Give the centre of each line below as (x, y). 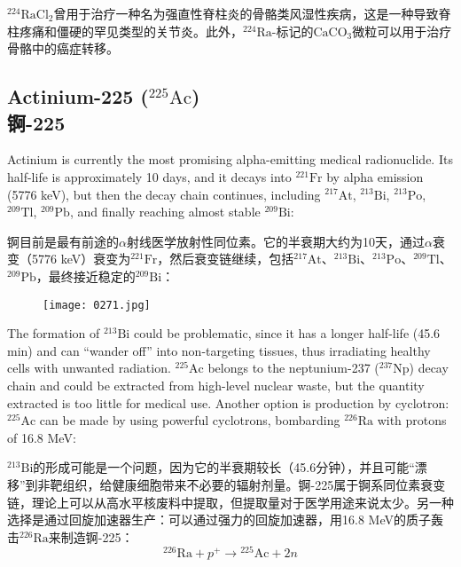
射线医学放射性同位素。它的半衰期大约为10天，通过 (275, 241)
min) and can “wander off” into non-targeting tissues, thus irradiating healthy (219, 350)
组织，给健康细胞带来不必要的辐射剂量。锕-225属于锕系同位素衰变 (254, 484)
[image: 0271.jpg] (97, 305)
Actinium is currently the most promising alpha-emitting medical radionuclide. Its (230, 159)
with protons (412, 420)
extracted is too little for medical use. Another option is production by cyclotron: (228, 402)
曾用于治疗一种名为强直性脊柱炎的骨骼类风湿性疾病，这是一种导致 (246, 13)
